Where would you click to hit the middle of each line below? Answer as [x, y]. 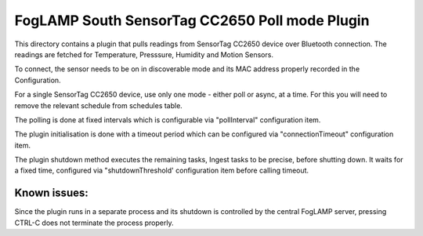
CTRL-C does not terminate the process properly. [94, 223]
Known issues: [52, 193]
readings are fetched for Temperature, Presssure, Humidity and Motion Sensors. [144, 54]
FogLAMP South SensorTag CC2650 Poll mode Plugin [192, 20]
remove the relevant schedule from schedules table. [99, 105]
